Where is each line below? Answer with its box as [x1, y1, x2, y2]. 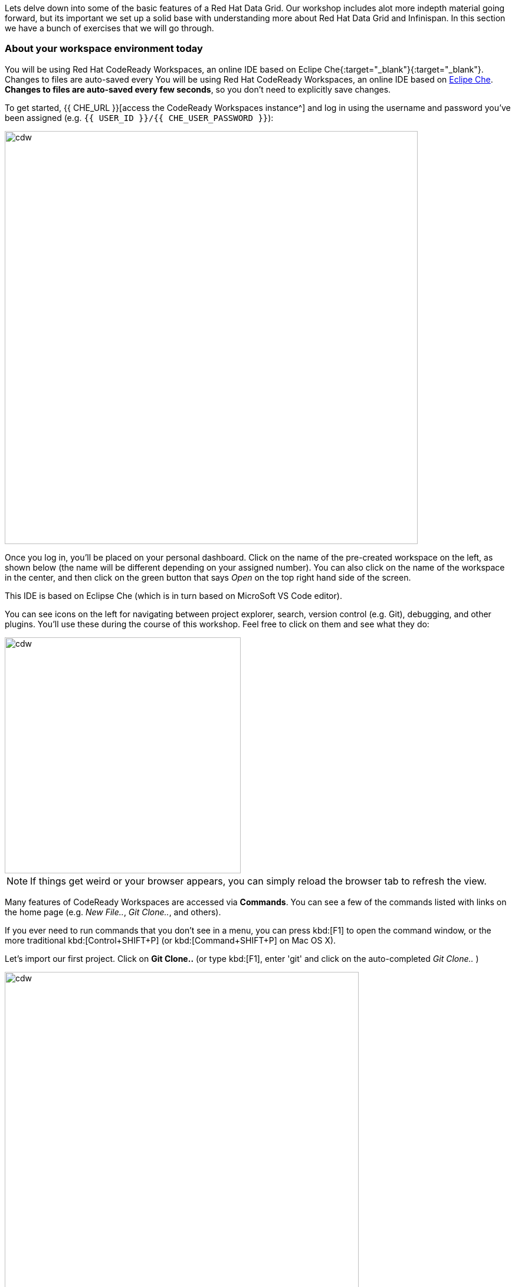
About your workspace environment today [5, 42, 203, 55]
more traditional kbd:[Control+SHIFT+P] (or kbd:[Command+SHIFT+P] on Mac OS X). [5, 935, 336, 945]
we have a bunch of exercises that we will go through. [5, 23, 214, 33]
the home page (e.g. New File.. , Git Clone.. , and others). [5, 906, 221, 917]
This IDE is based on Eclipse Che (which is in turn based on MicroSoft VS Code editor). [5, 590, 342, 601]
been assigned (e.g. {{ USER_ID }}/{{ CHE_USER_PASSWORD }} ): [5, 112, 274, 123]
